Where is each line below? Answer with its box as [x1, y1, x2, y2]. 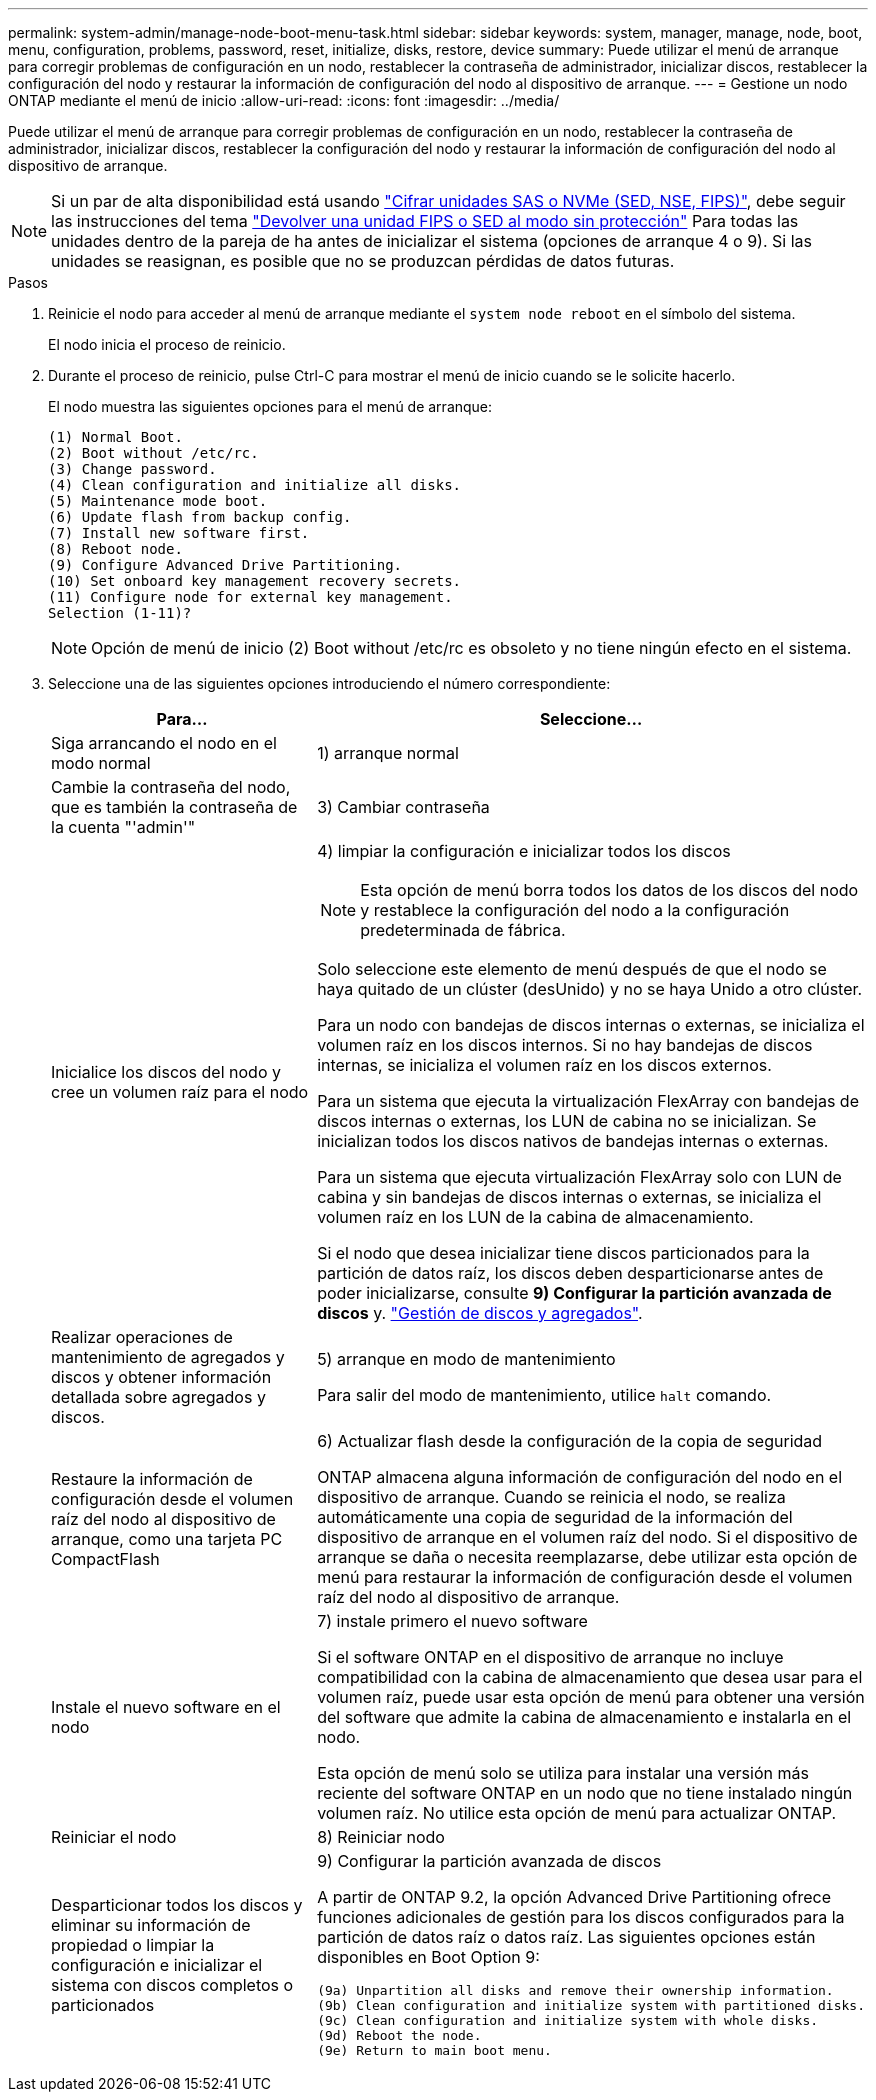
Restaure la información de [51, 1469, 253, 1489]
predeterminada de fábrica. [360, 920, 566, 940]
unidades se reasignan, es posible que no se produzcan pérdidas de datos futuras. [51, 251, 675, 271]
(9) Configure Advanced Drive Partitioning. [48, 557, 403, 573]
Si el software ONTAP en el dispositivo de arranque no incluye [317, 1647, 784, 1667]
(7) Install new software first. [48, 525, 310, 541]
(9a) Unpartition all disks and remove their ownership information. [317, 1983, 834, 1998]
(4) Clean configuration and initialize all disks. [48, 477, 462, 493]
